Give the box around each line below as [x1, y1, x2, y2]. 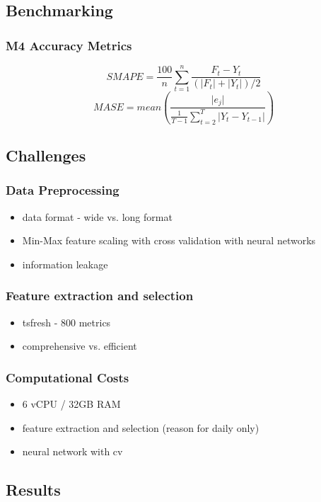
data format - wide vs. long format [22, 209, 173, 224]
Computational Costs [6, 368, 129, 386]
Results [6, 479, 61, 501]
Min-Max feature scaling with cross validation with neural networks [22, 233, 316, 248]
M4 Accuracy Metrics [6, 36, 132, 54]
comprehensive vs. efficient [22, 338, 137, 353]
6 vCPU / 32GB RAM [22, 397, 121, 411]
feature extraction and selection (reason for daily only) [22, 420, 259, 435]
